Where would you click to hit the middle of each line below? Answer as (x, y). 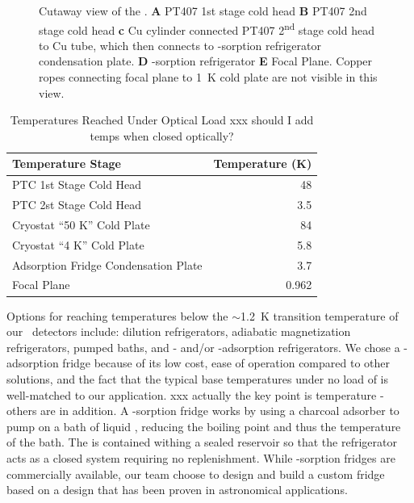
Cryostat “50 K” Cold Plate (81, 224)
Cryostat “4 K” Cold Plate (78, 244)
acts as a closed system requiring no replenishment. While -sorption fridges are (201, 457)
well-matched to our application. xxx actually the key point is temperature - (195, 394)
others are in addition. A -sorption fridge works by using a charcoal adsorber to (203, 411)
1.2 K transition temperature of (319, 315)
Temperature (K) (263, 163)
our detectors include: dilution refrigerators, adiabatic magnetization (179, 331)
